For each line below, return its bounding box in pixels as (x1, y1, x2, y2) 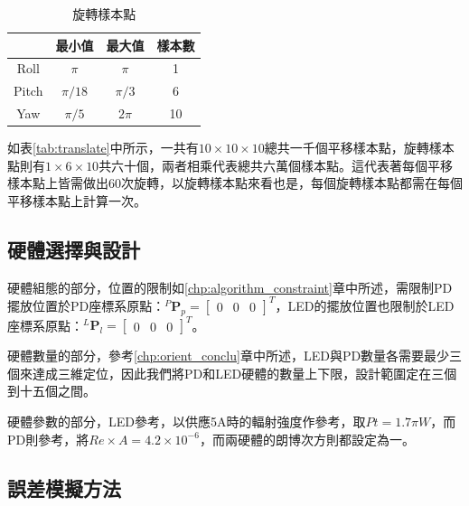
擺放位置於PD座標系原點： (7, 295, 165, 314)
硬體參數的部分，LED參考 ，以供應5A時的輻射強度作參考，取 (7, 411, 366, 430)
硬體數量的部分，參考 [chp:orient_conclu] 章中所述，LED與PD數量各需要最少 (7, 346, 450, 365)
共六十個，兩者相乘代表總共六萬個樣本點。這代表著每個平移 (98, 155, 454, 174)
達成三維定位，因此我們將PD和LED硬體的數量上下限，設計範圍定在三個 (32, 363, 457, 382)
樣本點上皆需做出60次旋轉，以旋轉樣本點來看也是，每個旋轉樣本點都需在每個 (7, 173, 463, 192)
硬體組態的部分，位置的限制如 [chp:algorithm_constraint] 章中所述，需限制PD (7, 277, 453, 296)
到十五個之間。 (7, 381, 96, 400)
